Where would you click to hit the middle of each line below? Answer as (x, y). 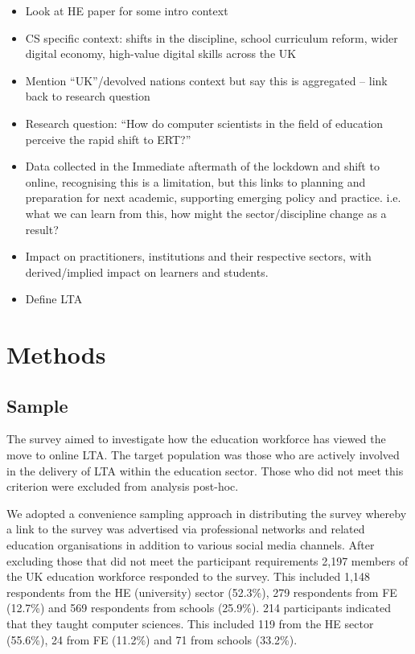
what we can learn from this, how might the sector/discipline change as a (206, 213)
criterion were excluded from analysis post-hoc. (123, 486)
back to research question (88, 96)
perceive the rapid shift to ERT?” (108, 139)
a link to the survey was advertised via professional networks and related (186, 529)
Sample (37, 405)
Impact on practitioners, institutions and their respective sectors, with (198, 256)
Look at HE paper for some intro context (127, 10)
